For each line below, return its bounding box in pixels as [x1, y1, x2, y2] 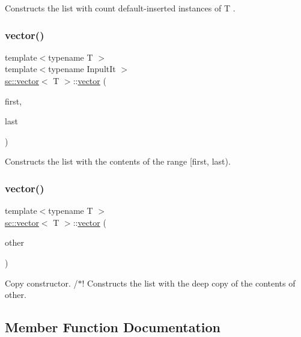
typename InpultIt [48, 62, 116, 75]
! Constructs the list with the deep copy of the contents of [82, 276, 296, 289]
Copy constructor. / [5, 276, 78, 289]
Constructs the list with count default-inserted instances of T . [5, 2, 236, 14]
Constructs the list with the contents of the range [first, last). [5, 155, 231, 168]
